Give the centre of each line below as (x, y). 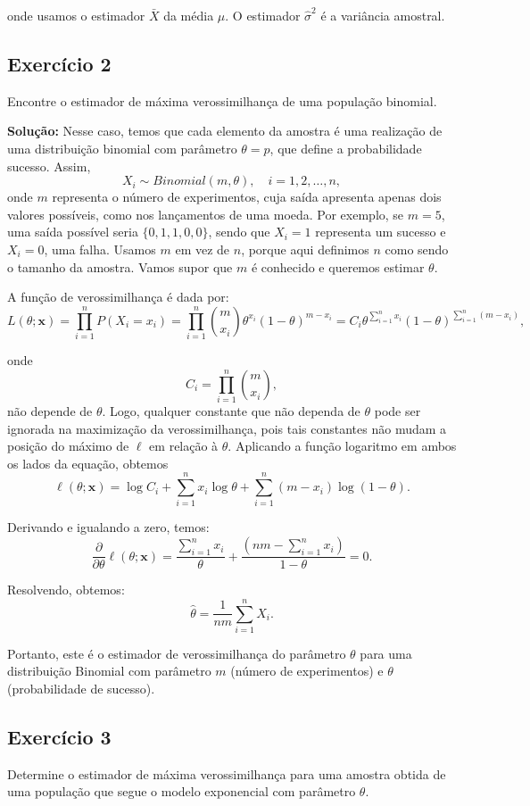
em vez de (203, 249)
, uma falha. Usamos (100, 249)
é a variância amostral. (383, 15)
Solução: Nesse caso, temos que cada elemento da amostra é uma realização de (225, 131)
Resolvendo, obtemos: (66, 590)
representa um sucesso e (381, 232)
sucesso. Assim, (49, 166)
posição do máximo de (68, 446)
